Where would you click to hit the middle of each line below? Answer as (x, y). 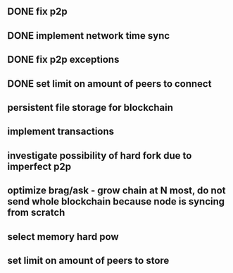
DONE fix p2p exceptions (63, 60)
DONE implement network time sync (89, 36)
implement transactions (61, 132)
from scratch (36, 213)
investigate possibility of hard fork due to (100, 156)
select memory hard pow (63, 237)
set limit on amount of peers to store (88, 260)
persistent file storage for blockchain (90, 108)
